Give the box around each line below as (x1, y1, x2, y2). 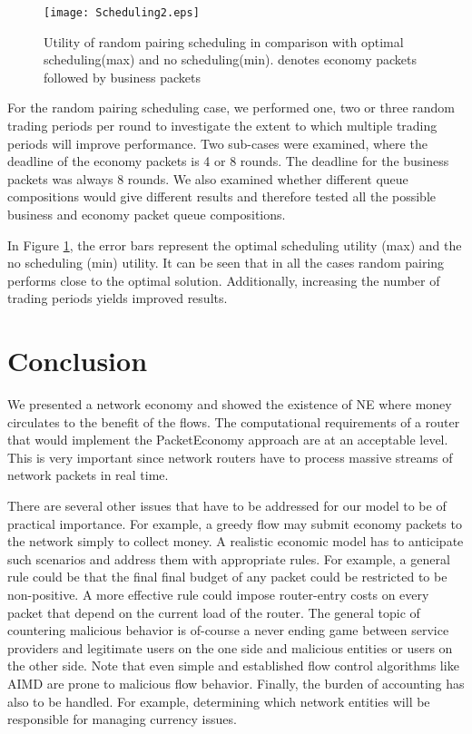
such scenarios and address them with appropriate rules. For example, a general (7, 549, 450, 568)
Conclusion (7, 342, 148, 379)
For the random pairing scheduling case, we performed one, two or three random (7, 98, 455, 117)
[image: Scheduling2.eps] (44, 6, 200, 19)
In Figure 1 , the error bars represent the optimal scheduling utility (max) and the (7, 235, 462, 254)
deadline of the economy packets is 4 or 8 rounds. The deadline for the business (7, 152, 449, 171)
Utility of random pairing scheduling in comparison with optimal (44, 32, 404, 51)
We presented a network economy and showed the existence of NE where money (7, 395, 452, 414)
